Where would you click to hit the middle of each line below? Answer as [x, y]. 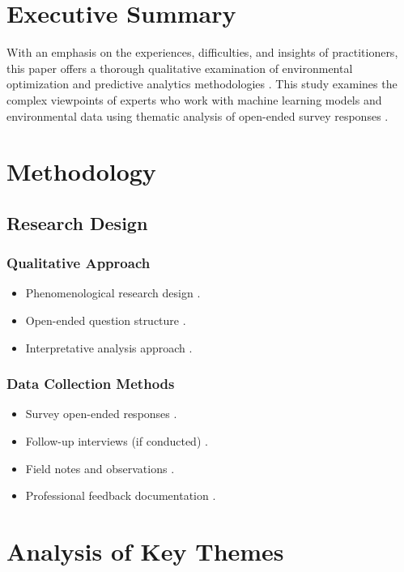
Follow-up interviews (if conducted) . [117, 441]
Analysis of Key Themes [145, 551]
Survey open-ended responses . [101, 414]
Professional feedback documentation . [121, 495]
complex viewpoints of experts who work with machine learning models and [194, 99]
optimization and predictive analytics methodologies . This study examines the [202, 84]
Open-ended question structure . [106, 320]
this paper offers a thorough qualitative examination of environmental [180, 68]
